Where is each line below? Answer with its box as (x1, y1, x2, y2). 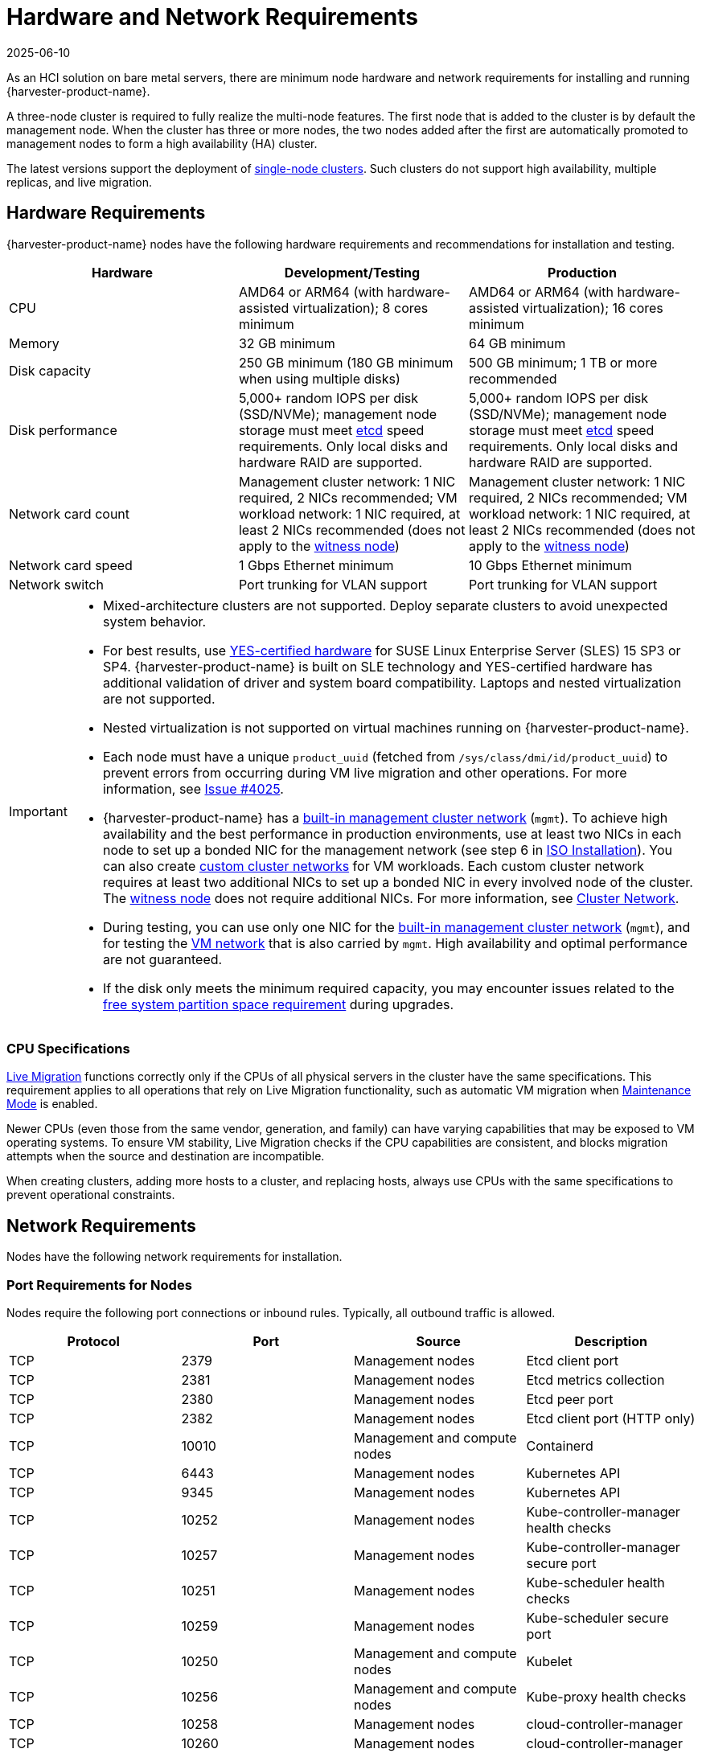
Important (9, 803, 68, 819)
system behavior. (102, 613, 207, 630)
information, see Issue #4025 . (102, 780, 284, 797)
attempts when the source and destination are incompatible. (6, 1149, 325, 1164)
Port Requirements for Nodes (6, 1276, 192, 1293)
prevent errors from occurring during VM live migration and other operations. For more (102, 764, 627, 781)
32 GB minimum (238, 335, 335, 351)
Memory (9, 335, 60, 351)
